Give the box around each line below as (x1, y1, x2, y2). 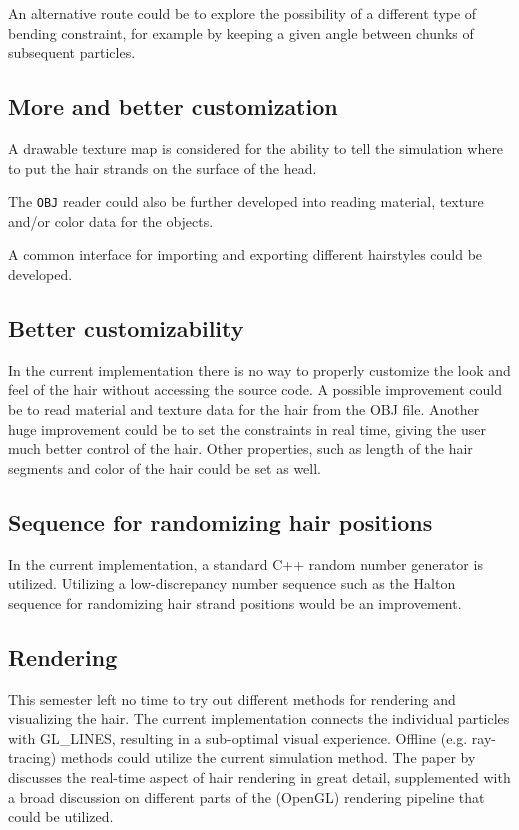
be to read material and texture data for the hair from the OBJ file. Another (8, 399, 480, 419)
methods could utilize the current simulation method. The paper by (60, 747, 476, 768)
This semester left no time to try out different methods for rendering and (8, 688, 456, 709)
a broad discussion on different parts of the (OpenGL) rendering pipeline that (8, 786, 485, 807)
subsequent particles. (8, 42, 136, 63)
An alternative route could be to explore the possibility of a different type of (8, 3, 477, 23)
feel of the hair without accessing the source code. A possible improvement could (8, 379, 502, 400)
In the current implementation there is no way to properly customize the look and (8, 359, 511, 380)
